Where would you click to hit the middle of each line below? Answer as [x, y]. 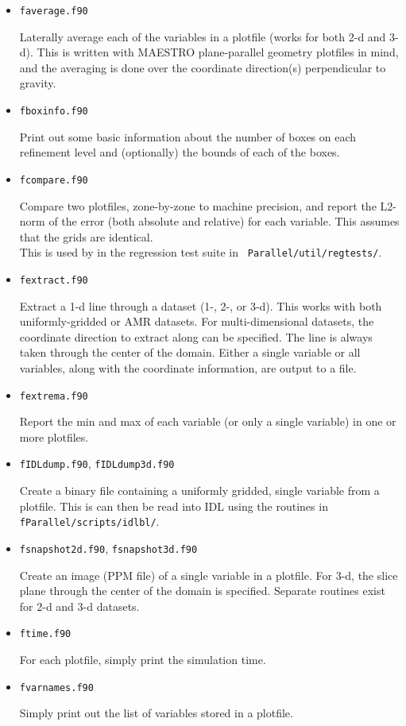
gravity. [38, 83]
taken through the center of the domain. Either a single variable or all [190, 352]
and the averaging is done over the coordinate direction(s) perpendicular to [203, 67]
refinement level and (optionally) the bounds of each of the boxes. [180, 152]
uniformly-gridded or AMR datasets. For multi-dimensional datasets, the [197, 321]
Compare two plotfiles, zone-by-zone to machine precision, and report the [198, 205]
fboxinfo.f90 [54, 112]
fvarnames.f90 [56, 687]
